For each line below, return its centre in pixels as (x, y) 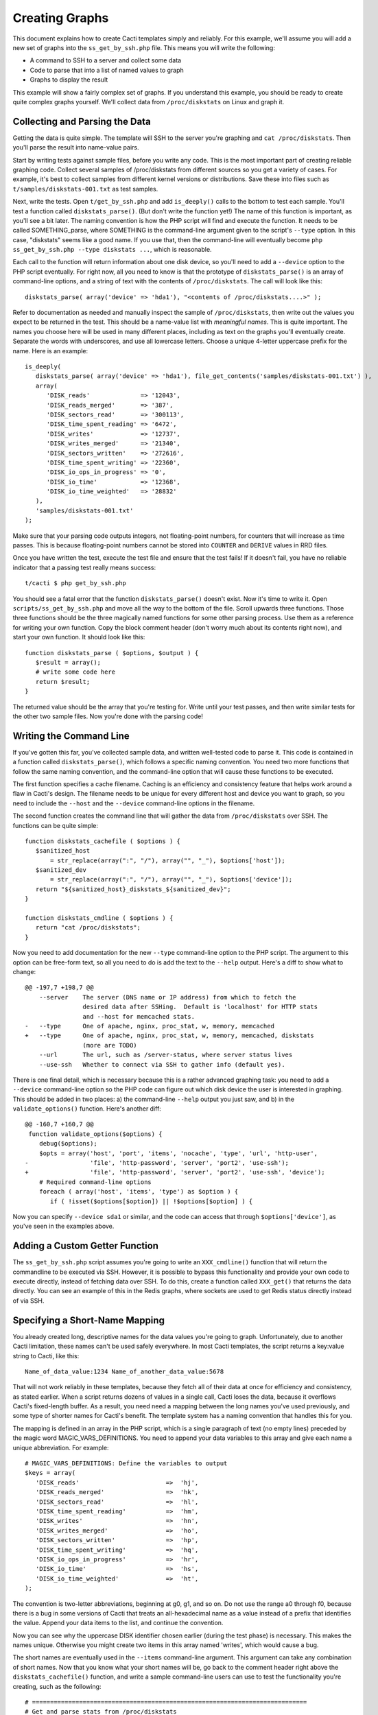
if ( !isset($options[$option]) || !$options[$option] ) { (152, 1201)
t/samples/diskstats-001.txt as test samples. (85, 189)
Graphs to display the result (69, 80)
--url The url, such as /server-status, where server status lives (166, 1055)
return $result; (63, 682)
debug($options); (68, 1144)
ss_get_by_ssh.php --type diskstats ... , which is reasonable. (112, 250)
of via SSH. (28, 1301)
